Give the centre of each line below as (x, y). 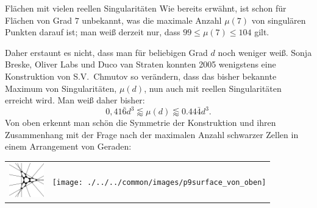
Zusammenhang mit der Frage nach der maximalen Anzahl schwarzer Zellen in (152, 134)
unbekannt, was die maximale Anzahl (152, 20)
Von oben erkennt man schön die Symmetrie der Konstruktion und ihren (141, 123)
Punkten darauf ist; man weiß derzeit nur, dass (93, 32)
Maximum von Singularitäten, (61, 88)
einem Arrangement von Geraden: (68, 146)
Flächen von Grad (39, 20)
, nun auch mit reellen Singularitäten (213, 88)
